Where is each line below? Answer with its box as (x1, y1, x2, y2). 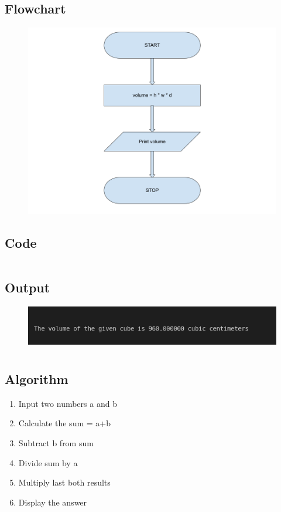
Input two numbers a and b (18, 397, 117, 409)
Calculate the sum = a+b (18, 417, 111, 429)
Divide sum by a (18, 456, 78, 469)
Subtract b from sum (18, 436, 94, 449)
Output (5, 278, 50, 297)
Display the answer (18, 496, 87, 508)
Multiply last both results (18, 476, 111, 489)
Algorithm (5, 369, 68, 388)
